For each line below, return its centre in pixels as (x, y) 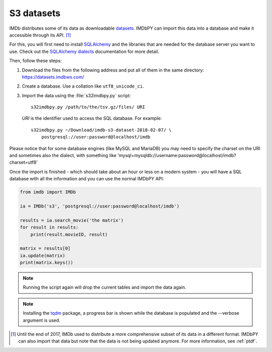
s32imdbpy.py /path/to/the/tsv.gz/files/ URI (88, 107)
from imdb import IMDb (48, 192)
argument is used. (42, 320)
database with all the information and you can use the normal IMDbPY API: (87, 179)
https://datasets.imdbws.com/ (53, 77)
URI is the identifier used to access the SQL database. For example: (92, 118)
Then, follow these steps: (36, 61)
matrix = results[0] (45, 249)
